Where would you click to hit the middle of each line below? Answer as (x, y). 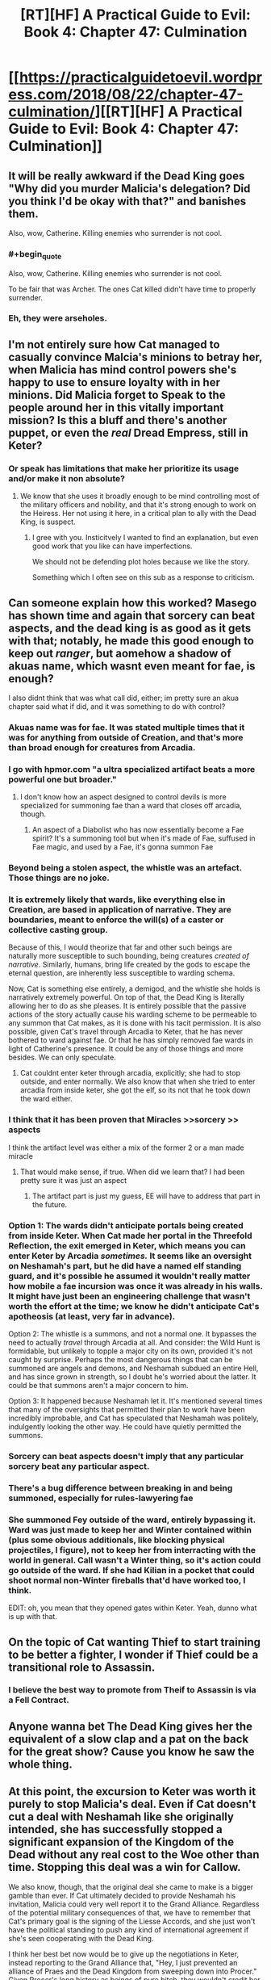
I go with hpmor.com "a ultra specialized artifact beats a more (132, 769)
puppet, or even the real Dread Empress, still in (128, 432)
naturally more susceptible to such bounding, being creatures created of (129, 956)
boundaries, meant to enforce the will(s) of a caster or (116, 920)
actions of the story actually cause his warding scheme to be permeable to (133, 1014)
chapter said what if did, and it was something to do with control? (117, 706)
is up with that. (33, 1617)
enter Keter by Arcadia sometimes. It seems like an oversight (130, 1256)
